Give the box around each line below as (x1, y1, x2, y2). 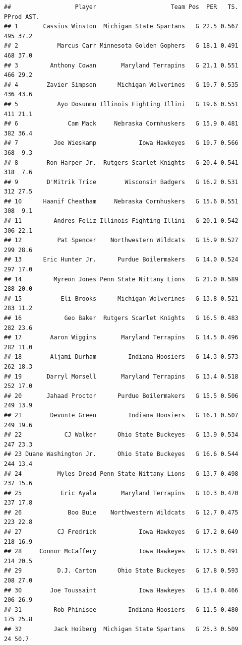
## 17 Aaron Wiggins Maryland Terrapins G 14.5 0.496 (4, 334, 239, 341)
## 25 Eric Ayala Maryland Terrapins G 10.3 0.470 (4, 489, 239, 497)
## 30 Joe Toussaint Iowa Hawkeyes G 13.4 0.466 (4, 586, 239, 594)
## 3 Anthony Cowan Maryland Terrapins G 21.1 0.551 (4, 62, 239, 69)
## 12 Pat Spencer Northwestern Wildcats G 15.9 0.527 (4, 237, 239, 244)
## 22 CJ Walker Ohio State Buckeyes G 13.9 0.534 (4, 431, 239, 439)
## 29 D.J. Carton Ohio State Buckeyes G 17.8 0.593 (4, 567, 239, 575)
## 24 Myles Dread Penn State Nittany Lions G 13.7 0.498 (4, 470, 239, 477)
